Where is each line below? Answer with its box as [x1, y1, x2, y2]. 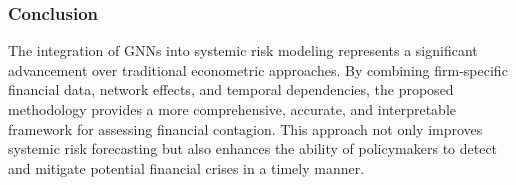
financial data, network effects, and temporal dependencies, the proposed [8, 79, 454, 100]
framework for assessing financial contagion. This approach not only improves [8, 118, 483, 139]
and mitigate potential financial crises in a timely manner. [8, 157, 365, 178]
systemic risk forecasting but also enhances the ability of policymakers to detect [8, 138, 498, 159]
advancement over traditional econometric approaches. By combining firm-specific [8, 59, 508, 80]
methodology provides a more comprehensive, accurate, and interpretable [8, 99, 456, 119]
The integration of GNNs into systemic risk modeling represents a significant [8, 40, 478, 61]
